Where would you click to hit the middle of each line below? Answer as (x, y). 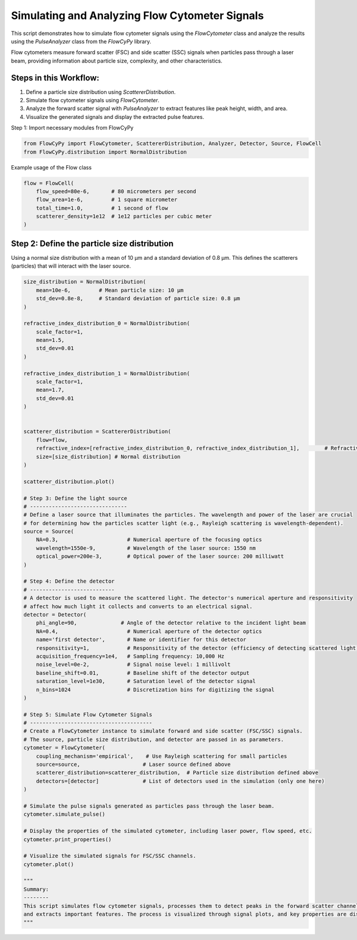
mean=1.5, (50, 340)
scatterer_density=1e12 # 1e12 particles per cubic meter (124, 216)
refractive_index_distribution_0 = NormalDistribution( (107, 323)
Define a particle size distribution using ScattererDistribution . (101, 92)
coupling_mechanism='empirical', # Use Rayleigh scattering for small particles (162, 756)
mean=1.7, (50, 390)
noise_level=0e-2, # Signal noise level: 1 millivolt (133, 665)
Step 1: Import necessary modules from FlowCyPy (72, 128)
